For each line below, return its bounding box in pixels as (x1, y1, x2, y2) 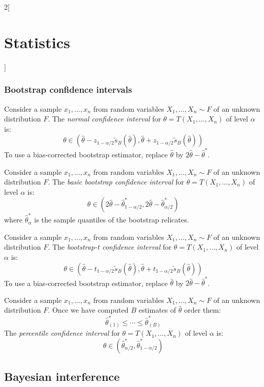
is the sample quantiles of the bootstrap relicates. (34, 214, 189, 225)
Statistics (4, 31, 70, 52)
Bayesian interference (4, 369, 120, 384)
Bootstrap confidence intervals (4, 83, 132, 96)
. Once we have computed (48, 304, 129, 315)
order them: (184, 304, 221, 315)
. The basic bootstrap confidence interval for (48, 176, 184, 187)
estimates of (138, 304, 176, 315)
